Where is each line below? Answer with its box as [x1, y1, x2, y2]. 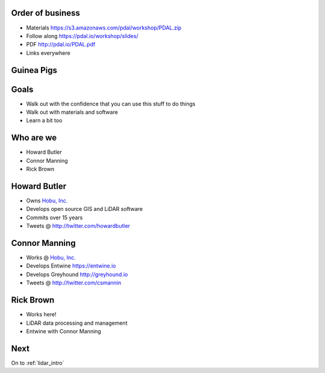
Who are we [11, 133, 57, 143]
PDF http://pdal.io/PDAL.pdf [26, 41, 96, 48]
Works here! [26, 311, 57, 318]
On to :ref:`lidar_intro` [11, 359, 64, 366]
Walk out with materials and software [26, 108, 119, 116]
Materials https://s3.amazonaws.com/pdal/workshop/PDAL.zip [26, 24, 182, 31]
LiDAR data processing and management [26, 319, 128, 327]
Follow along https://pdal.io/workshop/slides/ [26, 32, 138, 39]
